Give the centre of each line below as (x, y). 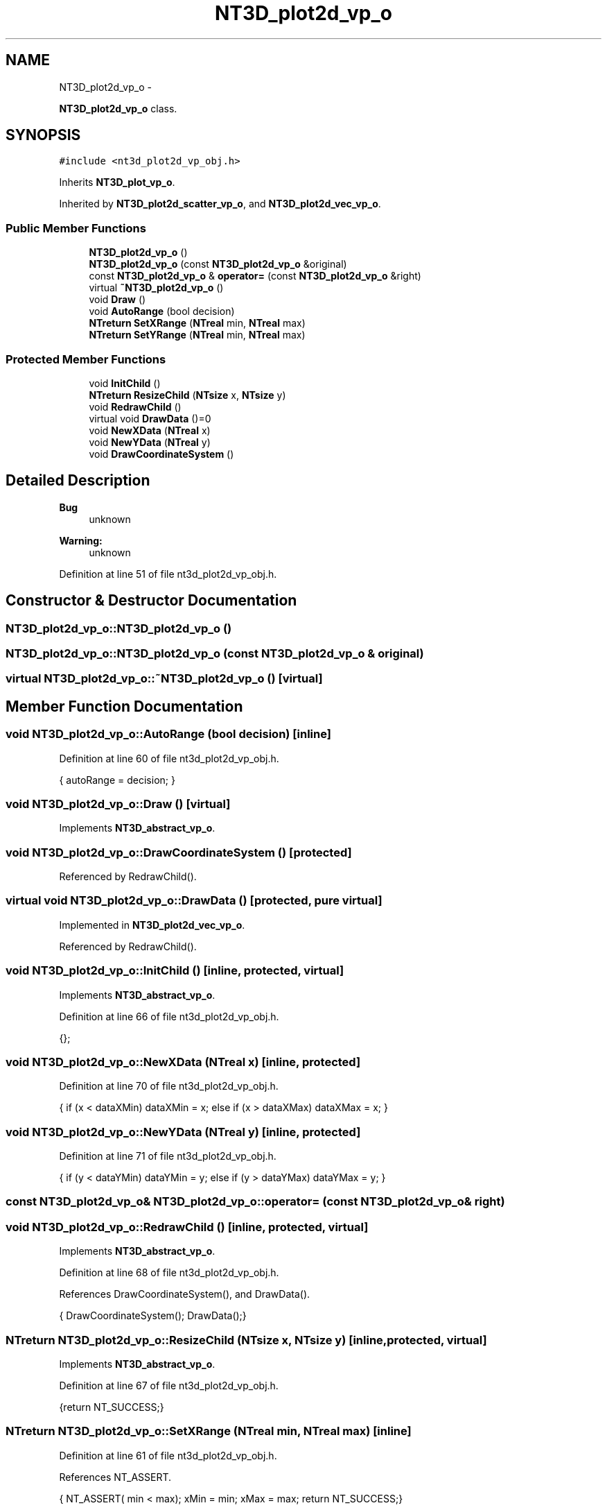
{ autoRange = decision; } (117, 780)
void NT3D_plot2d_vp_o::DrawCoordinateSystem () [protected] (179, 852)
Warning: (81, 540)
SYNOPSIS (43, 135)
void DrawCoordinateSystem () (161, 454)
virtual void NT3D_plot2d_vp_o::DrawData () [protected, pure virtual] (194, 901)
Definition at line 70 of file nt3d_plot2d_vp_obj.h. (169, 1086)
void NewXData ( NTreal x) (150, 430)
